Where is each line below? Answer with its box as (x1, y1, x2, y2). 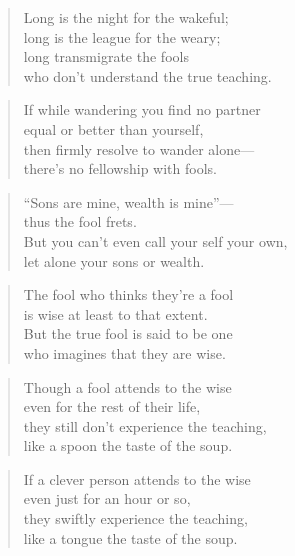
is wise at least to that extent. (23, 303, 208, 324)
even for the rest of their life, (23, 396, 201, 417)
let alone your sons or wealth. (23, 250, 205, 271)
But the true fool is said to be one (23, 323, 233, 344)
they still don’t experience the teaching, (23, 415, 267, 436)
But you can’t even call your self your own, (23, 230, 288, 251)
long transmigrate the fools (23, 46, 189, 67)
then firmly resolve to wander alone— (23, 138, 255, 159)
